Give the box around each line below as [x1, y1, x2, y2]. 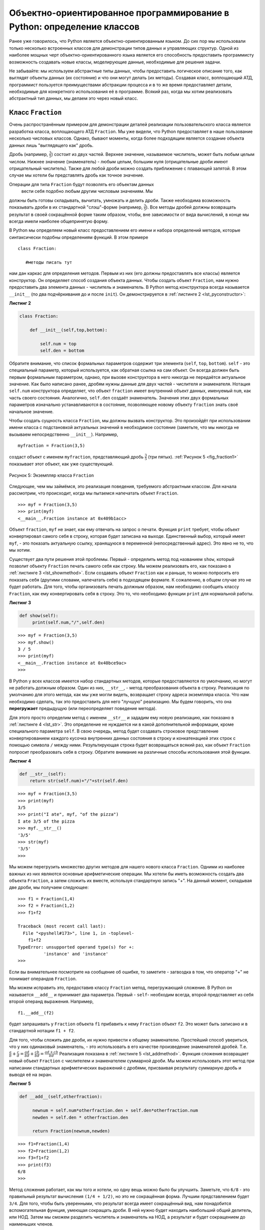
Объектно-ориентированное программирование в [9, 7, 229, 18]
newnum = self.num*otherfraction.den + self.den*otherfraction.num [32, 1107, 198, 1113]
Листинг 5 [9, 1080, 31, 1087]
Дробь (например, [9, 151, 49, 157]
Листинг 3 [9, 599, 31, 605]
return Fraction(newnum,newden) [32, 1128, 110, 1134]
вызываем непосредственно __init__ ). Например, [9, 431, 119, 437]
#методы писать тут [25, 260, 73, 265]
